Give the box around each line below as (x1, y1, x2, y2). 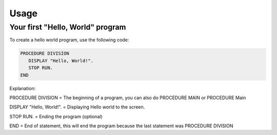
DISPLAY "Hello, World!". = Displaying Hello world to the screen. (9, 104, 145, 110)
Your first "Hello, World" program (9, 22, 126, 32)
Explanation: (9, 85, 36, 92)
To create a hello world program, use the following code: (9, 37, 129, 43)
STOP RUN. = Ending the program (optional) (9, 113, 103, 120)
